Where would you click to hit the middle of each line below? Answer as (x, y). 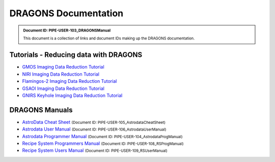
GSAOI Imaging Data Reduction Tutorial (63, 88)
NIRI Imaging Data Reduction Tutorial (61, 74)
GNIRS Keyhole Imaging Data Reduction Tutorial (72, 95)
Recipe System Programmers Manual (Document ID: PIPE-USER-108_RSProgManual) (103, 143)
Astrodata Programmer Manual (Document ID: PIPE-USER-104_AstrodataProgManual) (102, 136)
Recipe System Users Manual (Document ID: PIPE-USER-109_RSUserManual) (95, 150)
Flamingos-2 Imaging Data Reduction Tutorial (70, 81)
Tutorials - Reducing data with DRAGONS (76, 55)
